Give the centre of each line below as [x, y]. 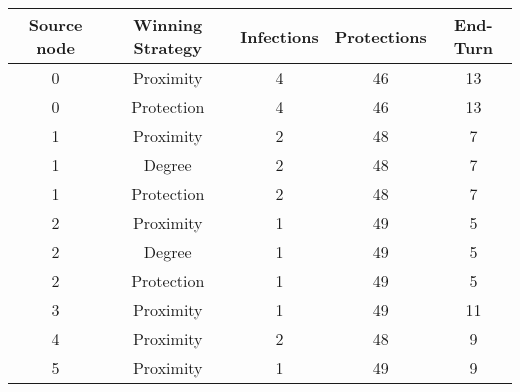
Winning [168, 24]
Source [55, 24]
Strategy [167, 47]
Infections [279, 36]
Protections [380, 36]
